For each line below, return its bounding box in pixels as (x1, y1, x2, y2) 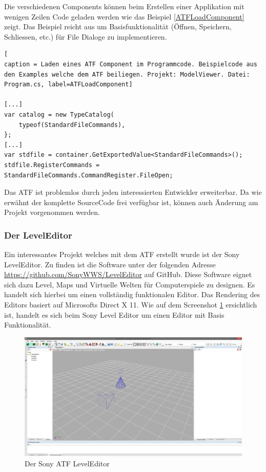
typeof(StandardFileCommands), (18, 121, 126, 129)
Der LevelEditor (4, 228, 72, 241)
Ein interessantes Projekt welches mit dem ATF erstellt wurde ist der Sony (4, 249, 240, 260)
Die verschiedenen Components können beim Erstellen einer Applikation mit (4, 1, 244, 11)
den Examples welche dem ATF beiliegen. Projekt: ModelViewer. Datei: (4, 70, 250, 78)
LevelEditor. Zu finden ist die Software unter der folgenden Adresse (4, 259, 216, 269)
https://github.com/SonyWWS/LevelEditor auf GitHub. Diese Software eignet (4, 269, 252, 280)
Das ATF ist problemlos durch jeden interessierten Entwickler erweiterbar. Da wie (4, 187, 262, 197)
